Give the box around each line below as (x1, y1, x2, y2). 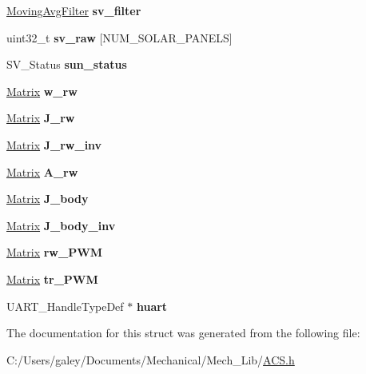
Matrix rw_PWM (6, 244, 103, 261)
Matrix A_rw (6, 163, 78, 180)
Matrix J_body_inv (6, 217, 116, 233)
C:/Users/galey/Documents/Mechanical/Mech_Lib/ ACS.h (6, 351, 295, 368)
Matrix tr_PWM (6, 270, 98, 287)
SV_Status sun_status (6, 56, 127, 73)
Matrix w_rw (6, 82, 78, 99)
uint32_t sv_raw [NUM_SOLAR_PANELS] (6, 29, 233, 46)
